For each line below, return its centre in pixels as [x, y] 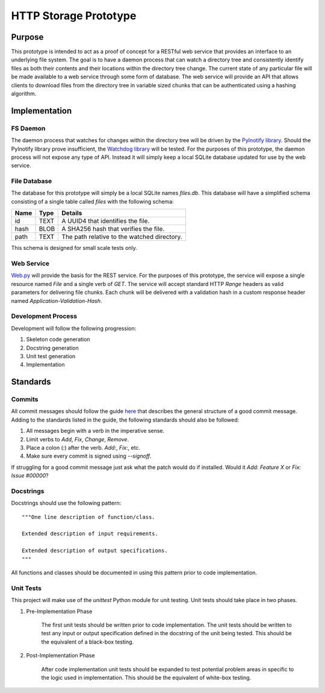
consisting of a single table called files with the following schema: [92, 201]
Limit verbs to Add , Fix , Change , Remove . [78, 439]
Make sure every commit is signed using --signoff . [89, 456]
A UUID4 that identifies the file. [106, 221]
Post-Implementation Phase [60, 656]
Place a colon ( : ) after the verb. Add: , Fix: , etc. [83, 448]
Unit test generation [51, 356]
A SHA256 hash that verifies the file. [113, 229]
